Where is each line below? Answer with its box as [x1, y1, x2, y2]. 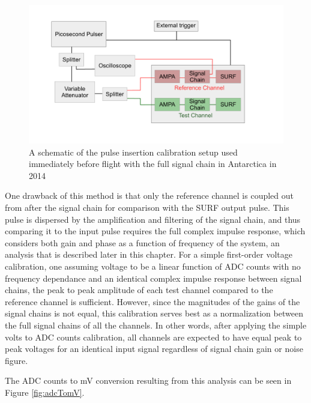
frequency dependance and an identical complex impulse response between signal [5, 271, 302, 284]
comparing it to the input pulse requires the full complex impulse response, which [5, 225, 306, 237]
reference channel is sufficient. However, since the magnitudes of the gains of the [5, 295, 300, 308]
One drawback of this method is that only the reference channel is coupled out [5, 189, 294, 202]
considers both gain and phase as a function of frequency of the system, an [5, 236, 280, 249]
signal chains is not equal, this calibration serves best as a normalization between [5, 307, 303, 320]
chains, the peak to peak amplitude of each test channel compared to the [5, 283, 273, 296]
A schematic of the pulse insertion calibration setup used [29, 145, 238, 158]
